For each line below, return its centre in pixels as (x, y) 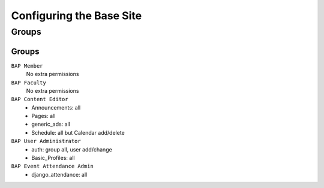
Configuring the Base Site (76, 16)
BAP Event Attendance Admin (52, 166)
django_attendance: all (59, 174)
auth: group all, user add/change (72, 149)
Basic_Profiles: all (53, 158)
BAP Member (27, 66)
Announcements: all (56, 107)
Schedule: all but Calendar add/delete (78, 132)
